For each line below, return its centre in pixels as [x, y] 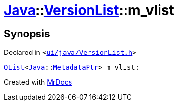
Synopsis [27, 34]
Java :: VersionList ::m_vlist [89, 10]
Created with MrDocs [38, 82]
